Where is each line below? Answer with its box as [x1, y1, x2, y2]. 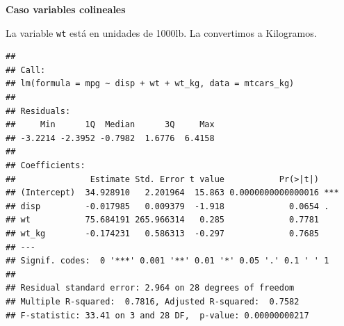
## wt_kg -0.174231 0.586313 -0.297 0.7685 [6, 228, 320, 238]
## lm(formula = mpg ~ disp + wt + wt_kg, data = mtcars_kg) [6, 79, 295, 89]
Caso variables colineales [6, 2, 126, 16]
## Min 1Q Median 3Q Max [6, 120, 215, 130]
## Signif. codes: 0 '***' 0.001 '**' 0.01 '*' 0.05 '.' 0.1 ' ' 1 [6, 256, 329, 266]
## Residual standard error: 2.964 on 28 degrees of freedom [6, 283, 295, 293]
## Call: [6, 65, 46, 75]
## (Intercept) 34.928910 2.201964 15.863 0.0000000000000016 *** [6, 188, 339, 198]
